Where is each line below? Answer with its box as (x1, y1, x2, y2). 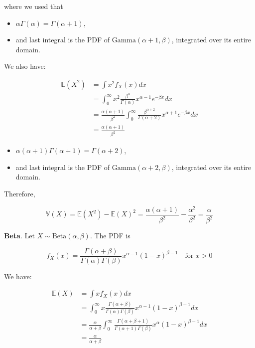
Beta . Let (4, 230, 35, 241)
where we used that (4, 1, 63, 11)
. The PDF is (90, 230, 130, 241)
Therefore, (4, 188, 35, 198)
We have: (4, 271, 32, 281)
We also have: (4, 61, 46, 71)
